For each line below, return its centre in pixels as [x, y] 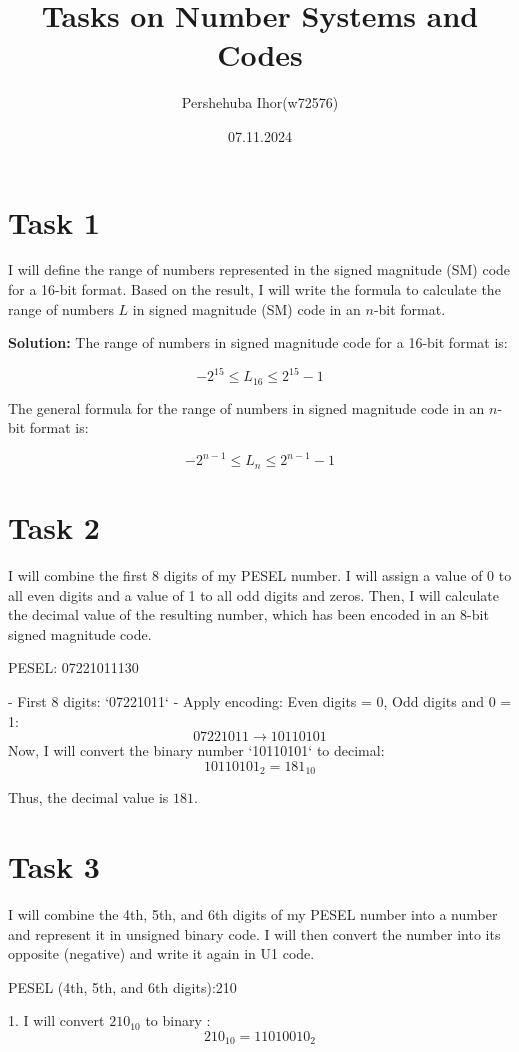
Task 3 [54, 866]
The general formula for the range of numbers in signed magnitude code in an [246, 407]
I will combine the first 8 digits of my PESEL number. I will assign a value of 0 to [260, 575]
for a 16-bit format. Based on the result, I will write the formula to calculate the [254, 289]
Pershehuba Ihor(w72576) [260, 102]
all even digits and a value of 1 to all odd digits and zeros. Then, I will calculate [254, 594]
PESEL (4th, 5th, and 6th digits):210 [122, 986]
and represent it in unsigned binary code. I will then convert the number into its [254, 933]
